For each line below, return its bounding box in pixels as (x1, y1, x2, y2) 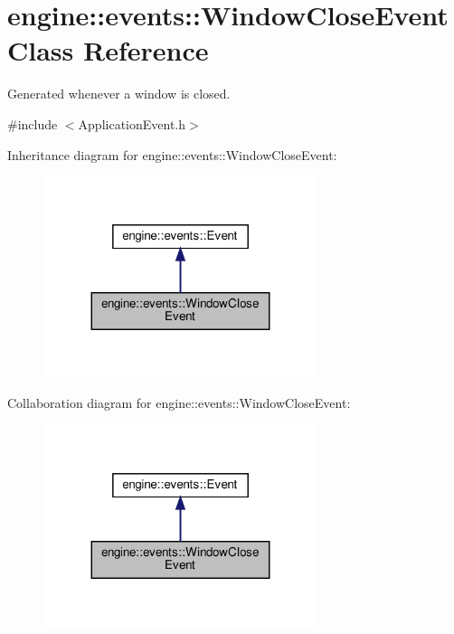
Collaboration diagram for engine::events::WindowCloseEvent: (7, 393, 351, 412)
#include (7, 114, 58, 133)
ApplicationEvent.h (78, 114, 186, 133)
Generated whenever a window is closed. (7, 84, 231, 103)
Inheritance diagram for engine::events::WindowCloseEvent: (7, 145, 337, 164)
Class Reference (7, 32, 209, 69)
